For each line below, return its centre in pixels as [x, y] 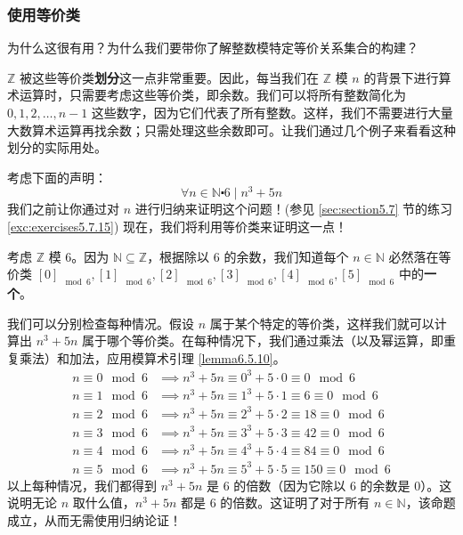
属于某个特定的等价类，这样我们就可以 [322, 323]
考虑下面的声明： [57, 177]
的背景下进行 [401, 77]
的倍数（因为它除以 [290, 485]
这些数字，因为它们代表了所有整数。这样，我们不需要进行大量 [272, 112]
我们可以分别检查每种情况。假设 [101, 323]
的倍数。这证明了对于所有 [295, 503]
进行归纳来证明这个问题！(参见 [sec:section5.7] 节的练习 [294, 209]
